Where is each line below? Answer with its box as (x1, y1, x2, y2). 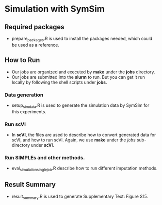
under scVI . (31, 142, 54, 148)
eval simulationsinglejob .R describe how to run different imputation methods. (11, 165, 158, 172)
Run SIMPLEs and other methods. (4, 154, 85, 161)
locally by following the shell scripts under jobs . (11, 79, 107, 85)
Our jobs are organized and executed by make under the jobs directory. (11, 69, 156, 75)
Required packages (4, 23, 65, 31)
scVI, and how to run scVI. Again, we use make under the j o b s (11, 137, 136, 143)
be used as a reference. (11, 42, 59, 48)
